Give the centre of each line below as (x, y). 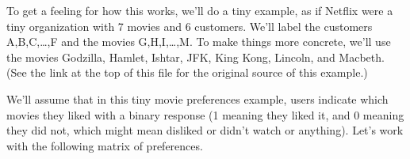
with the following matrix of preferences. (105, 145)
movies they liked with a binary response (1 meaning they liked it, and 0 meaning (205, 114)
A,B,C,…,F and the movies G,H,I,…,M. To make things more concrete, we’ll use (199, 42)
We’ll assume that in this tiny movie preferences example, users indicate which (197, 98)
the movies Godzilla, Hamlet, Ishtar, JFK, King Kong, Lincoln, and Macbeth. (195, 57)
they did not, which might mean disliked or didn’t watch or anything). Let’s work (205, 130)
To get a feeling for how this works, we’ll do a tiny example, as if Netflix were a (200, 10)
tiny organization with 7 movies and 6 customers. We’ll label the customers (190, 26)
